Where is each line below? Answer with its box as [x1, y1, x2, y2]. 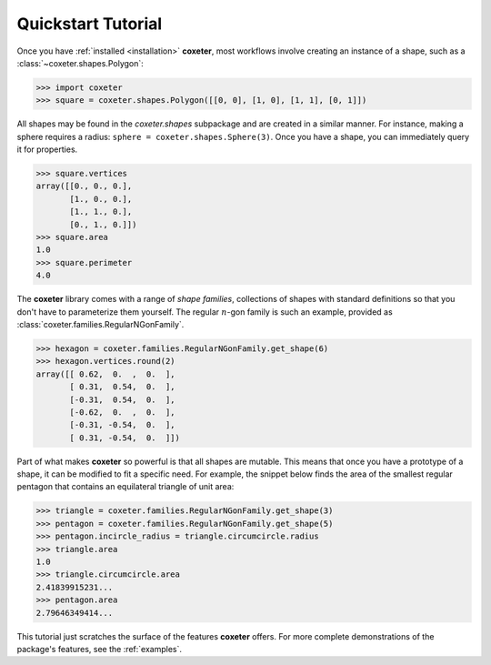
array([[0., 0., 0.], [35, 181, 133, 191]
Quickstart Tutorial [16, 14, 163, 34]
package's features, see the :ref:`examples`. [16, 643, 182, 654]
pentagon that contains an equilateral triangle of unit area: [16, 481, 235, 492]
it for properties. [16, 144, 78, 155]
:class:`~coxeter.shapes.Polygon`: [16, 57, 145, 68]
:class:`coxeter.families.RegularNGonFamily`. [16, 318, 185, 329]
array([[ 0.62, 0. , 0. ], [35, 368, 176, 379]
